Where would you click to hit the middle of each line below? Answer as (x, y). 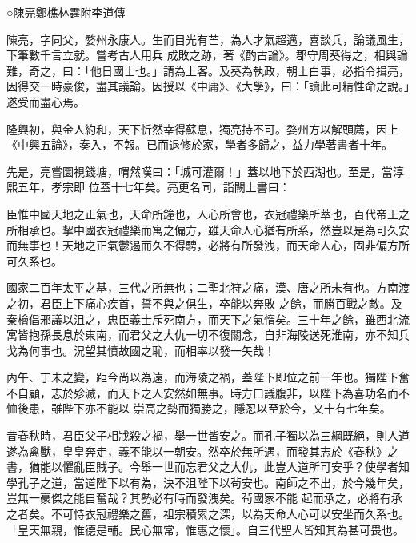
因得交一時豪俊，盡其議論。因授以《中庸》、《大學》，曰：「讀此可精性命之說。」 (208, 86)
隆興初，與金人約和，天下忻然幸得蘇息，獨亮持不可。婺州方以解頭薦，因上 (202, 128)
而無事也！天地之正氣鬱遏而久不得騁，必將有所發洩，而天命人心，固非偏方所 (208, 245)
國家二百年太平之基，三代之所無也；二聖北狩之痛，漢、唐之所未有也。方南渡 (208, 287)
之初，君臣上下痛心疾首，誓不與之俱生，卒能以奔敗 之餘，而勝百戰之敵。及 (204, 303)
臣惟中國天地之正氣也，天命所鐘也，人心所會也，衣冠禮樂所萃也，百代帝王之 (208, 213)
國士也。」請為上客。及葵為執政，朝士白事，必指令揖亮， (261, 70)
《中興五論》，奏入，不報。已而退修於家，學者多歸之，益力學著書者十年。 (200, 144)
